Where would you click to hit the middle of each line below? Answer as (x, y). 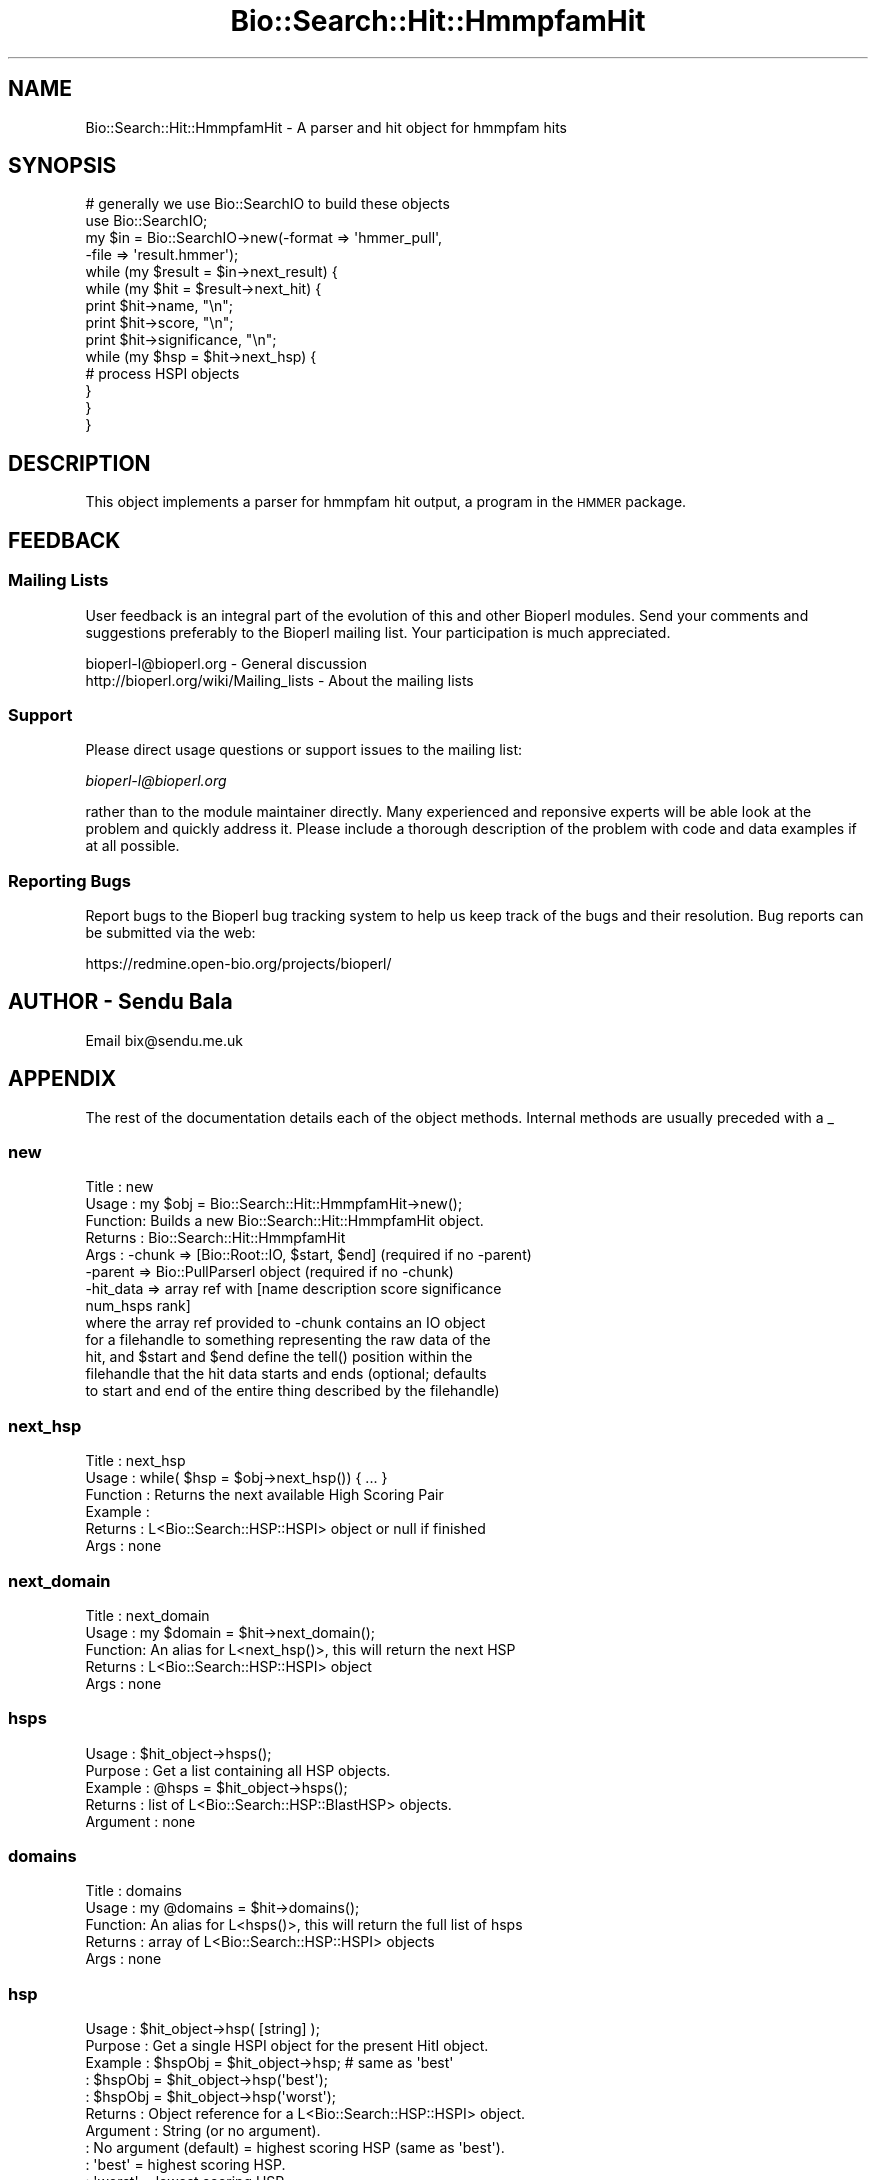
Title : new (119, 1187)
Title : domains (134, 1891)
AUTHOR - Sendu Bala (120, 1002)
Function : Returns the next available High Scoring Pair (264, 1495)
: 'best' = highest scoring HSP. (185, 2165)
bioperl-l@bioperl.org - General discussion (226, 663)
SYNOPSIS (62, 166)
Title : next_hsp (135, 1461)
